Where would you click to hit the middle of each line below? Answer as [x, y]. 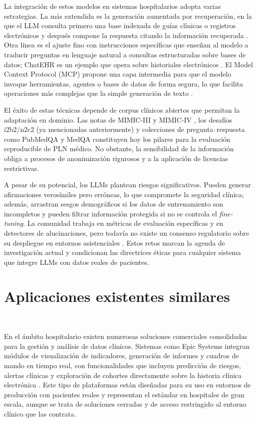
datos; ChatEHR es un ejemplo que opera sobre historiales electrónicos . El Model [128, 64]
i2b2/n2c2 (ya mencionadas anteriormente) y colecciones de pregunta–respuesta [125, 129]
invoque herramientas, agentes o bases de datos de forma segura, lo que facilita [124, 83]
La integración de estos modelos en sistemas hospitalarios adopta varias [112, 6]
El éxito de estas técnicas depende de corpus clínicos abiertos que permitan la [122, 109]
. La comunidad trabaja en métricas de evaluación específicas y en [123, 223]
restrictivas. [22, 168]
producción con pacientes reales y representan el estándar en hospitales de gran [124, 394]
